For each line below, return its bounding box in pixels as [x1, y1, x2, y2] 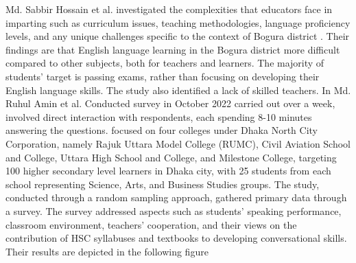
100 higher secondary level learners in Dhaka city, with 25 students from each [5, 163, 331, 178]
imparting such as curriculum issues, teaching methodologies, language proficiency [5, 15, 351, 30]
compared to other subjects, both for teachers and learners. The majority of [5, 56, 324, 70]
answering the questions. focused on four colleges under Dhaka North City [5, 123, 318, 137]
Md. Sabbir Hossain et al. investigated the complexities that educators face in [5, 2, 333, 16]
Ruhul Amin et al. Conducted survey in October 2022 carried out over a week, [5, 96, 335, 111]
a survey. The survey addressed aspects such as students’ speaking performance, [5, 203, 342, 218]
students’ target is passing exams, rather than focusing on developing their [5, 69, 320, 83]
